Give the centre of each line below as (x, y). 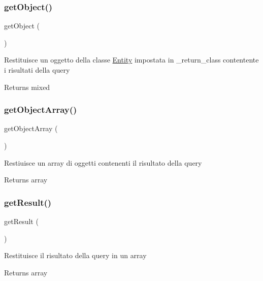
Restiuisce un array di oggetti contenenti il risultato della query (103, 162)
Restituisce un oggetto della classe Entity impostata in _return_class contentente (131, 60)
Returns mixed (27, 87)
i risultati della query (37, 70)
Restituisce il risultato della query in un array (75, 255)
